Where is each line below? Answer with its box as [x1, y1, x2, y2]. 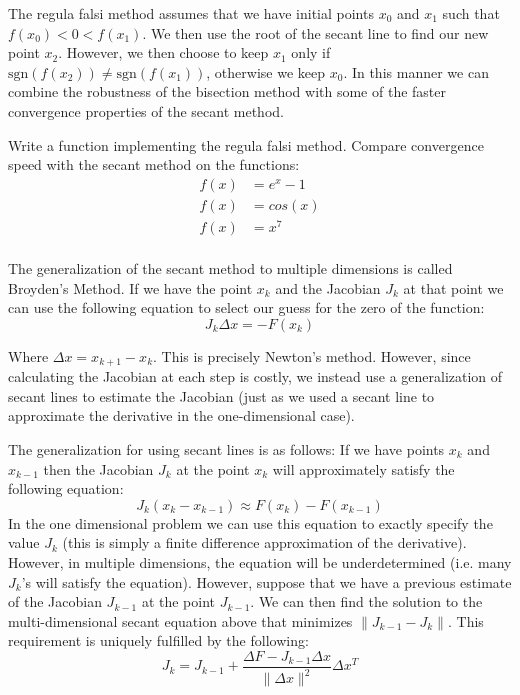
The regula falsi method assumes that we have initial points [8, 3, 374, 23]
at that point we [403, 277, 504, 298]
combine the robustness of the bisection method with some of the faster [8, 81, 447, 102]
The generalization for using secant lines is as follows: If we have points [8, 438, 445, 459]
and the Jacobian [275, 277, 381, 298]
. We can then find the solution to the [250, 591, 483, 612]
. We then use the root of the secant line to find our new [142, 22, 489, 43]
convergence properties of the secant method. [8, 100, 284, 121]
